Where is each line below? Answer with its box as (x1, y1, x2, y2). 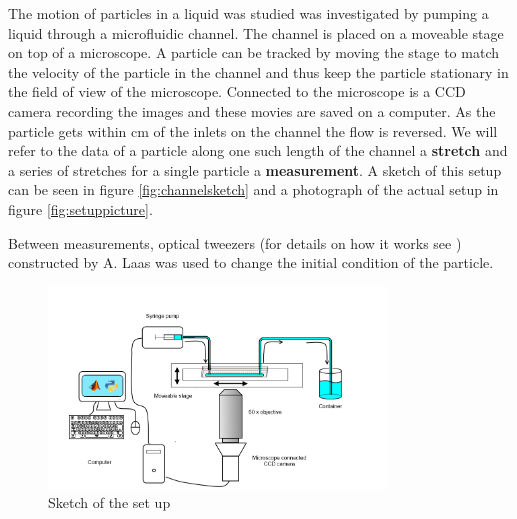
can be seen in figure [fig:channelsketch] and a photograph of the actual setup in (8, 179, 499, 200)
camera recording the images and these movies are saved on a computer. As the (8, 100, 496, 121)
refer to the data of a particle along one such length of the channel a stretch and (8, 140, 508, 161)
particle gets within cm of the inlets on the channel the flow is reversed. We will (8, 120, 498, 141)
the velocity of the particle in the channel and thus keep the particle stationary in (8, 61, 509, 82)
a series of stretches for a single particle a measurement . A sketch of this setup (8, 159, 502, 180)
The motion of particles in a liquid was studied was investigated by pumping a (8, 3, 489, 23)
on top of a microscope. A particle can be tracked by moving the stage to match (8, 42, 499, 63)
